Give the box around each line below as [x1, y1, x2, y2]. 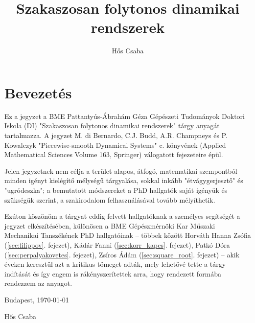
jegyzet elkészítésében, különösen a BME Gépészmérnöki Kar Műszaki [4, 220, 215, 231]
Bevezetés [4, 82, 72, 102]
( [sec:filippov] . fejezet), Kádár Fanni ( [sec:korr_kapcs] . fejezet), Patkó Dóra [4, 239, 230, 250]
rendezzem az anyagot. [4, 278, 72, 288]
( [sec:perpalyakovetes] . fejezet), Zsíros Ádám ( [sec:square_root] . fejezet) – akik [4, 249, 240, 259]
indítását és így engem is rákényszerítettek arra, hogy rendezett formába [4, 268, 222, 278]
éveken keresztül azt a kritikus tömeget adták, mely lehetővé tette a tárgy [4, 259, 226, 269]
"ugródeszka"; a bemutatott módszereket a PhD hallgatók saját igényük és [4, 185, 228, 195]
